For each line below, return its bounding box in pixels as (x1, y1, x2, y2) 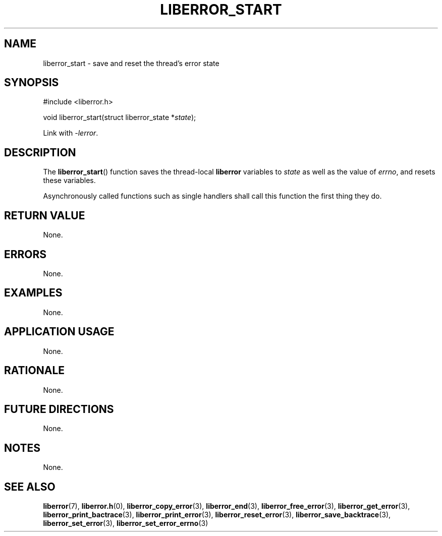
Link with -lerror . (43, 129, 98, 138)
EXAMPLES (4, 286, 63, 300)
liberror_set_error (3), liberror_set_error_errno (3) (43, 519, 208, 528)
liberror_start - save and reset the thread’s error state (43, 58, 219, 68)
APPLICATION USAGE (4, 325, 115, 338)
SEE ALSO (4, 480, 56, 493)
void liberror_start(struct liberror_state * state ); (43, 113, 196, 122)
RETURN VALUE (4, 209, 85, 222)
